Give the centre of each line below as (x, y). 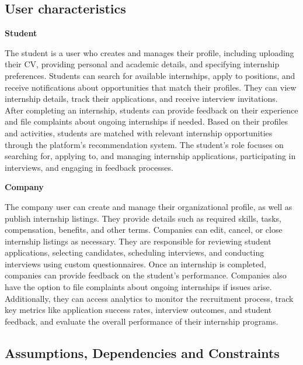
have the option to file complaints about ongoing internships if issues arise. (138, 287)
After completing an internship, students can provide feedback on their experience (151, 110)
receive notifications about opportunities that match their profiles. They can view (151, 87)
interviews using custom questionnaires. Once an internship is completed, (135, 264)
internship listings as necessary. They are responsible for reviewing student (138, 241)
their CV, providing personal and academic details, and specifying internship (142, 64)
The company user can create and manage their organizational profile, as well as (149, 206)
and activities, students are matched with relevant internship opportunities (139, 132)
